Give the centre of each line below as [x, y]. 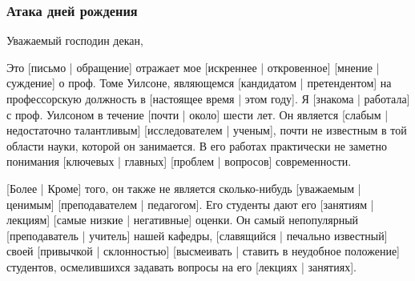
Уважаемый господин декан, [75, 40]
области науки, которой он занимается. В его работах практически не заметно [197, 145]
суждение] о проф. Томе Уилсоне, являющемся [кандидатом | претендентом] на [199, 83]
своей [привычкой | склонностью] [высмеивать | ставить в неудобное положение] [203, 251]
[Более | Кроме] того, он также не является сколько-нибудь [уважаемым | [184, 188]
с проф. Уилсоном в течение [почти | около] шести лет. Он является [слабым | [197, 114]
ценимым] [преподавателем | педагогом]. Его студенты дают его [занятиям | [190, 204]
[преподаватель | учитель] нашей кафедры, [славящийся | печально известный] [197, 235]
